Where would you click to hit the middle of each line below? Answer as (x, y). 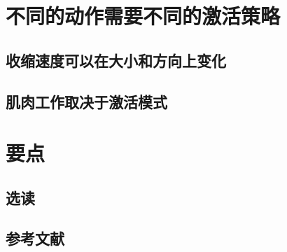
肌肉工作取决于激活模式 (86, 101)
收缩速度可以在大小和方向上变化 (116, 60)
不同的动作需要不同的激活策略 (143, 16)
